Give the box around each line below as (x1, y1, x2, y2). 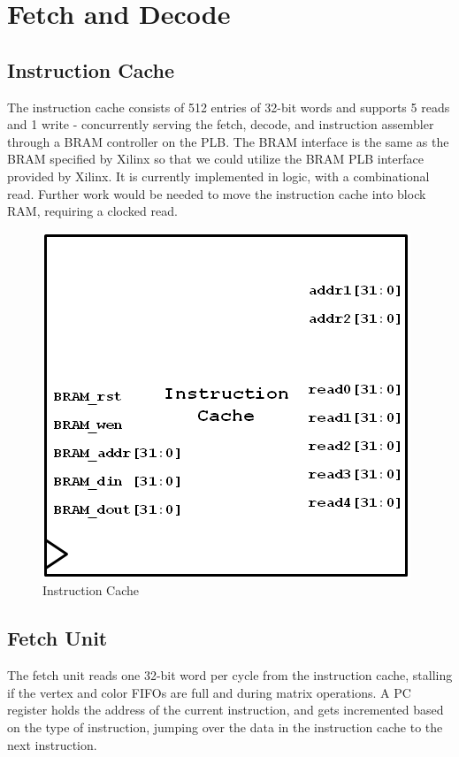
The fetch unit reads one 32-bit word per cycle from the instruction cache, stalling (7, 666, 453, 684)
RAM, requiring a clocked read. (7, 202, 178, 220)
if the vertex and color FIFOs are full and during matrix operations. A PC (7, 683, 411, 701)
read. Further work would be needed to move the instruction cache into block (7, 184, 426, 203)
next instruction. (7, 735, 97, 753)
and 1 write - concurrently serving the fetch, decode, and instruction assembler (7, 115, 434, 134)
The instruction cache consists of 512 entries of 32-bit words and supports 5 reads (7, 97, 450, 116)
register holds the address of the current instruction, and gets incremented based (7, 700, 444, 719)
